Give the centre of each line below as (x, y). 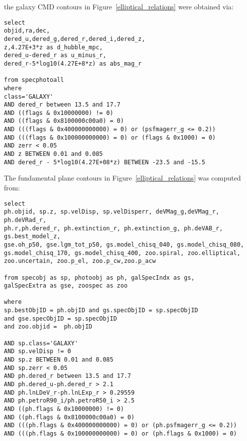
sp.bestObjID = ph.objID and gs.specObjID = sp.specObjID (101, 311)
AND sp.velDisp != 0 (38, 351)
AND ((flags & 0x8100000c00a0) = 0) (64, 121)
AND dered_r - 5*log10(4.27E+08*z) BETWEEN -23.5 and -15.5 (105, 162)
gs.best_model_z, (32, 237)
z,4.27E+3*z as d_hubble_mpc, (53, 47)
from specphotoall (34, 80)
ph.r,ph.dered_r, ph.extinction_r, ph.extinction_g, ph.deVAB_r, (113, 228)
